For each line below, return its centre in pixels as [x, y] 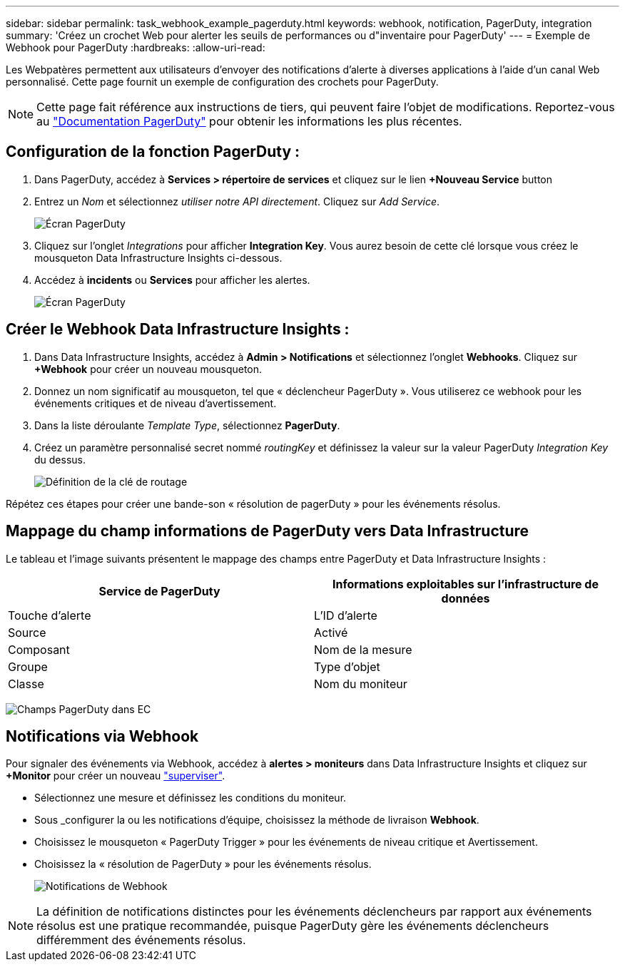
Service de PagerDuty [159, 591]
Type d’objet [347, 666]
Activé [331, 632]
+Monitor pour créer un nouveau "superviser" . [116, 776]
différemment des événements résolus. [141, 940]
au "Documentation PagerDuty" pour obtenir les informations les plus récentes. [249, 121]
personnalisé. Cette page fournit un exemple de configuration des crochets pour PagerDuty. [222, 82]
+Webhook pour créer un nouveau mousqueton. [148, 369]
